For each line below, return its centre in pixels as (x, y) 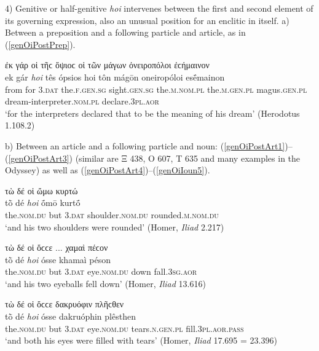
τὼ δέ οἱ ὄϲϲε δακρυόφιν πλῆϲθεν (65, 304)
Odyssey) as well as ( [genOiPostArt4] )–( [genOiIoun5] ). (108, 170)
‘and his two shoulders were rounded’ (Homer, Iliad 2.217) (115, 227)
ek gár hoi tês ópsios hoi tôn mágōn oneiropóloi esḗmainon (115, 77)
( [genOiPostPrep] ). (40, 44)
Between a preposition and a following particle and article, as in (125, 32)
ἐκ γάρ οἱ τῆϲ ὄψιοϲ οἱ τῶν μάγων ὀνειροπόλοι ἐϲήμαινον (107, 65)
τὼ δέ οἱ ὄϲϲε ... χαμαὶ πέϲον (57, 247)
